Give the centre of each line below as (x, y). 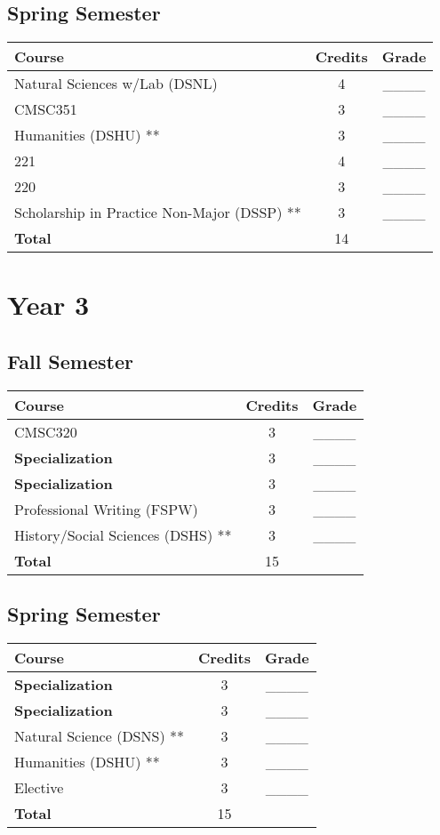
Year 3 (48, 305)
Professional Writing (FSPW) (106, 509)
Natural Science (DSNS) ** (99, 735)
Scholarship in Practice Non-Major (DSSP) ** (158, 213)
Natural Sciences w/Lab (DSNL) (116, 84)
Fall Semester (70, 361)
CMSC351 (46, 109)
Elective (39, 787)
